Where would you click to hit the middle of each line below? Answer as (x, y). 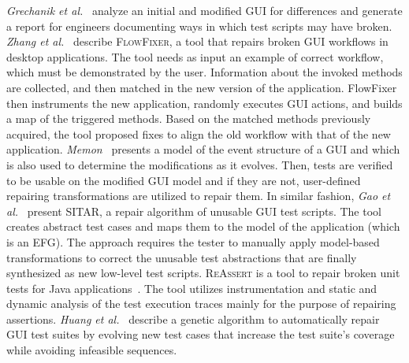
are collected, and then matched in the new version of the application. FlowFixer (202, 87)
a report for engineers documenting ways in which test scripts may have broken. (199, 26)
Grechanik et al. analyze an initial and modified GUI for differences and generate (204, 10)
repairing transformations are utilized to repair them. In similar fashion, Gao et (199, 196)
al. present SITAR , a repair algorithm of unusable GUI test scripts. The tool (194, 211)
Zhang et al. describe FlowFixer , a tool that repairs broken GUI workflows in (197, 41)
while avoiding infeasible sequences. (92, 350)
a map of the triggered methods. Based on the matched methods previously (189, 119)
